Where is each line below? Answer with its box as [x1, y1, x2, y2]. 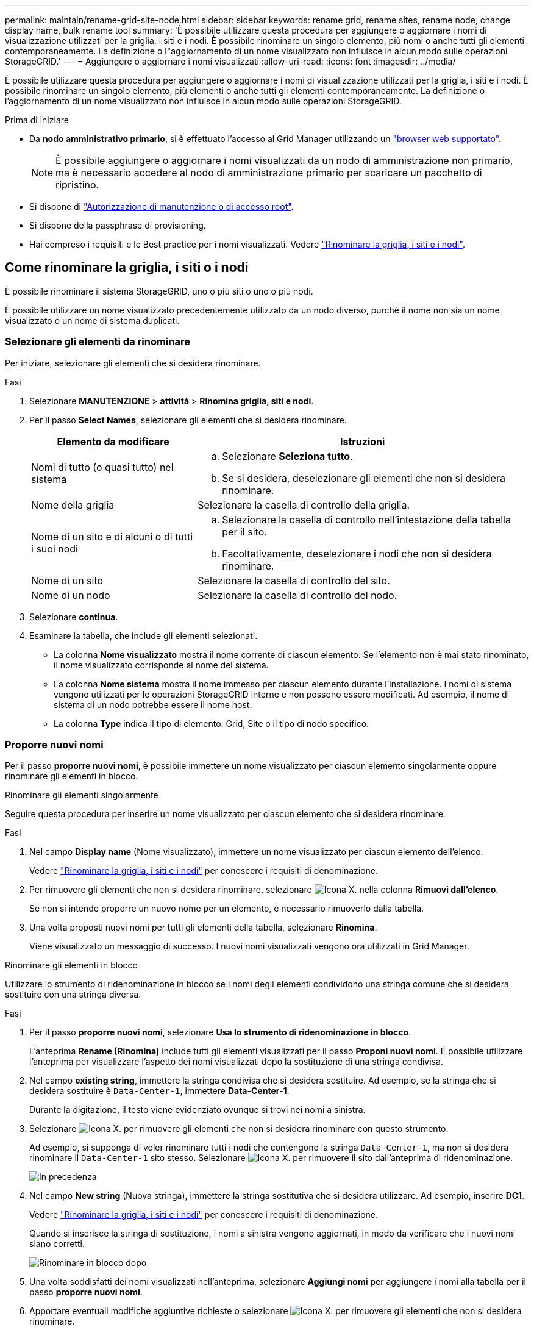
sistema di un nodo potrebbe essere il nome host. [54, 699, 252, 710]
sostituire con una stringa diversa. [5, 989, 141, 1000]
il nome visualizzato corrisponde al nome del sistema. [54, 659, 269, 670]
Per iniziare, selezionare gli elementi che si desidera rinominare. [5, 357, 261, 368]
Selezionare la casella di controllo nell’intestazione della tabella [222, 513, 511, 526]
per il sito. [222, 525, 267, 538]
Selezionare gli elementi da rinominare [5, 335, 190, 348]
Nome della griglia [31, 498, 115, 511]
